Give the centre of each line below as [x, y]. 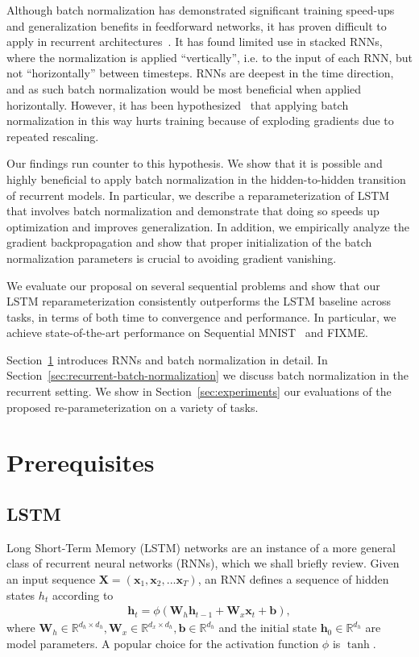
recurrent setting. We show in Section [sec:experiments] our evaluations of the [199, 391]
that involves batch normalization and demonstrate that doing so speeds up [193, 211]
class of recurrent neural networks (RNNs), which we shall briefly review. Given [203, 563]
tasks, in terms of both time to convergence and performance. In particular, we [201, 316]
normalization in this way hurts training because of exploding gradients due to [200, 121]
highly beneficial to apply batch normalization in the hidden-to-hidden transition [206, 179]
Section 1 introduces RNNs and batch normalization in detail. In [167, 359]
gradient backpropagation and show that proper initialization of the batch [189, 242]
